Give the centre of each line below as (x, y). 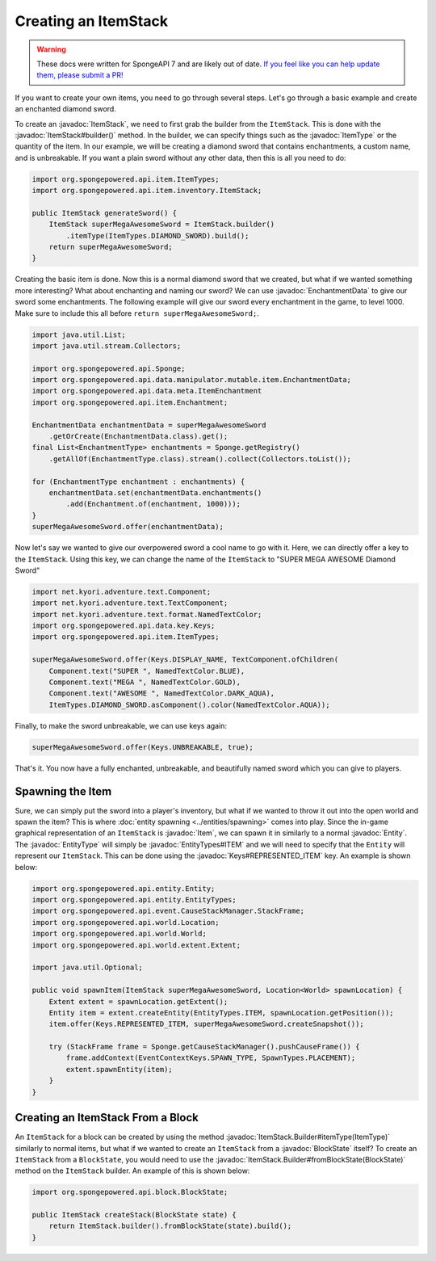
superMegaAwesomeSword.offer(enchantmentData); (128, 527)
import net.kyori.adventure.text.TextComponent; (130, 603)
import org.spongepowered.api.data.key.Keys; (124, 626)
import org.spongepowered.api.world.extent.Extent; (136, 945)
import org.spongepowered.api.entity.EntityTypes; (134, 900)
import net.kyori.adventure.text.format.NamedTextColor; (147, 614)
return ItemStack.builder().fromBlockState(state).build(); (170, 1226)
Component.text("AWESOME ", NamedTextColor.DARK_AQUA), (162, 694)
